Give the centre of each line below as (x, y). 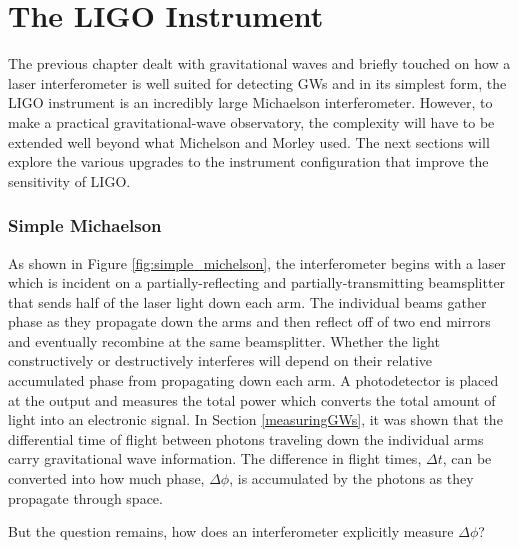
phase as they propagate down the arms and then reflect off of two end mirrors (249, 321)
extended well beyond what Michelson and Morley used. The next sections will (249, 141)
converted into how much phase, (106, 478)
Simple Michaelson (85, 225)
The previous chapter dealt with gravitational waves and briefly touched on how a (259, 63)
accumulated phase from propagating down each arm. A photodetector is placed (253, 380)
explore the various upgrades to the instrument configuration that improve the (248, 161)
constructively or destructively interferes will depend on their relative (220, 360)
